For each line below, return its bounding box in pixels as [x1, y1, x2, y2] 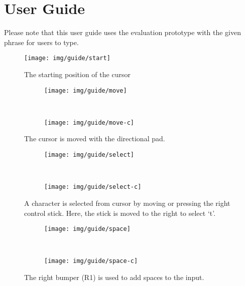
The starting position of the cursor [24, 69, 131, 79]
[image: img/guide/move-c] [44, 119, 134, 126]
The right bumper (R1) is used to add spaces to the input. [24, 272, 204, 282]
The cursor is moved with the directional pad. [24, 133, 165, 144]
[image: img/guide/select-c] [44, 183, 142, 191]
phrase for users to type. [4, 37, 79, 47]
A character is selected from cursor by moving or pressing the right [24, 197, 230, 208]
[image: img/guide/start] [24, 55, 110, 62]
